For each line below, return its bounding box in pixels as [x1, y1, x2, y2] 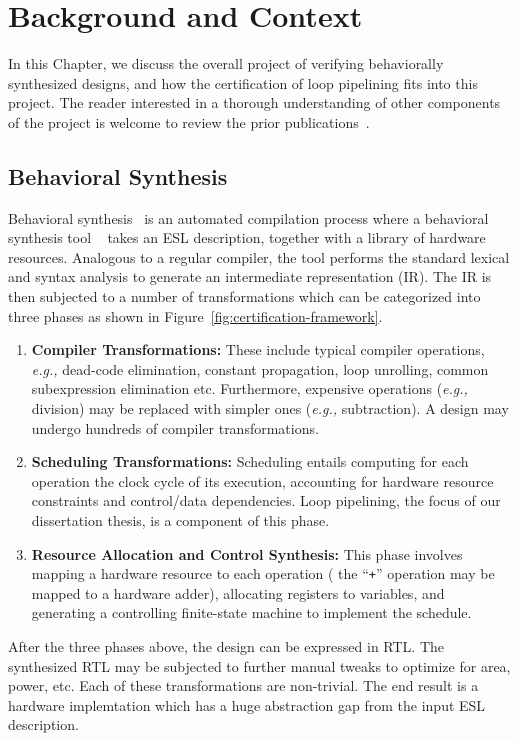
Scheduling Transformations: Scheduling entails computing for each [31, 451, 469, 472]
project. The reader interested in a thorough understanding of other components [8, 92, 501, 113]
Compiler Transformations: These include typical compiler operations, [31, 339, 485, 360]
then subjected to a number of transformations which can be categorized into [8, 286, 481, 307]
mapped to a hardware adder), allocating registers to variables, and [31, 582, 445, 603]
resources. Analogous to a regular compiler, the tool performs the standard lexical [8, 246, 510, 267]
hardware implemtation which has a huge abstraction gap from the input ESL [8, 694, 486, 715]
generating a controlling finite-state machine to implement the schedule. [31, 602, 472, 623]
